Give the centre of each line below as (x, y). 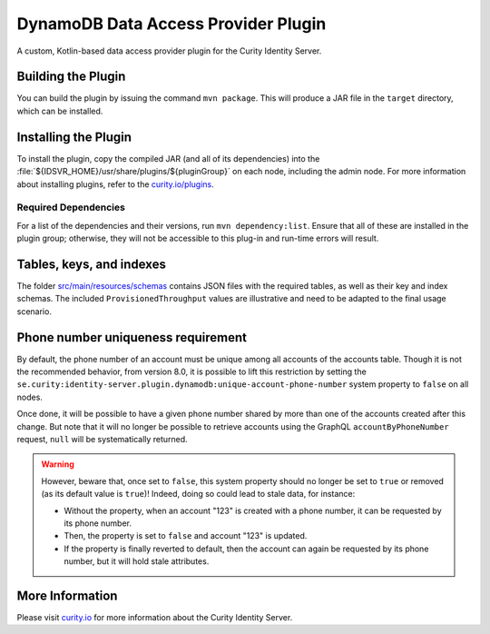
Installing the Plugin (74, 137)
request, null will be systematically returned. (102, 439)
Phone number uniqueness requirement (132, 337)
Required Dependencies (71, 207)
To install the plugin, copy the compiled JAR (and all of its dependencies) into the (168, 158)
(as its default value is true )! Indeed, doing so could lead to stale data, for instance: (198, 494)
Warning (58, 464)
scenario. (34, 311)
